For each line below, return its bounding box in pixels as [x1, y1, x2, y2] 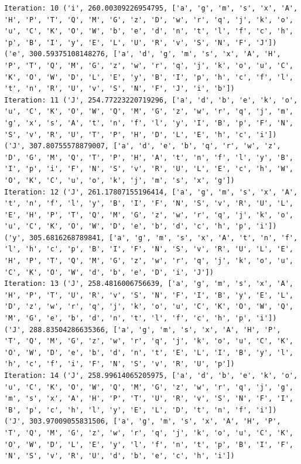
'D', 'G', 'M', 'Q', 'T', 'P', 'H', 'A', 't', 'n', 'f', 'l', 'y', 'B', [4, 153, 293, 162]
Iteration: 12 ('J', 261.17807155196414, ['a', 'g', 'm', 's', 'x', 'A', [4, 187, 298, 196]
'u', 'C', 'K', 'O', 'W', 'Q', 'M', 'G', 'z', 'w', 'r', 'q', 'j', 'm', [4, 107, 293, 116]
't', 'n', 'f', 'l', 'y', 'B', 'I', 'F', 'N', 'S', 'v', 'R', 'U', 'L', [4, 199, 293, 208]
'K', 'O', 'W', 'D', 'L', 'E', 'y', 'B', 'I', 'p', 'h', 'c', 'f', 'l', [4, 73, 293, 81]
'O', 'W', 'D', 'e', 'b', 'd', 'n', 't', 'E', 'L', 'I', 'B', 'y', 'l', [4, 348, 293, 357]
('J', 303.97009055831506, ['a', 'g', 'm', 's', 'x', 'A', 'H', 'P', [4, 417, 281, 426]
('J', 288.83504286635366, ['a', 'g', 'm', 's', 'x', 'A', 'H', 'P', [4, 325, 281, 334]
